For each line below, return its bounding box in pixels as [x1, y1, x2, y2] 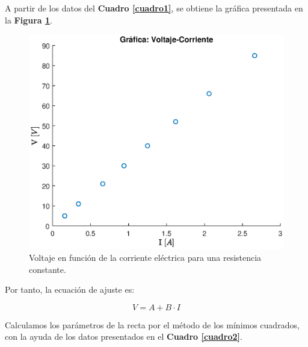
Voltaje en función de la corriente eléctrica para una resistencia [29, 251, 262, 263]
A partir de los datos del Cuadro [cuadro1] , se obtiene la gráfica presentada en [5, 2, 303, 14]
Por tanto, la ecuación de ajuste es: [5, 283, 135, 296]
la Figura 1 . [5, 13, 52, 26]
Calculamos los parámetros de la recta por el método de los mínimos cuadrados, [5, 318, 300, 331]
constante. [29, 263, 66, 275]
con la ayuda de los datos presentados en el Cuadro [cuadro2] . [5, 330, 242, 343]
